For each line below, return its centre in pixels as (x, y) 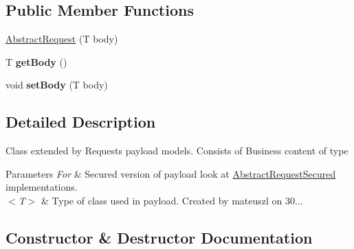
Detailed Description (81, 122)
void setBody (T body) (57, 85)
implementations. (42, 187)
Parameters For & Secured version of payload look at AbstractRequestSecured (171, 173)
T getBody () (36, 61)
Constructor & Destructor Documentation (159, 237)
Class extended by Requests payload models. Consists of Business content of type (177, 151)
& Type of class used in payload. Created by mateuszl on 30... (172, 200)
